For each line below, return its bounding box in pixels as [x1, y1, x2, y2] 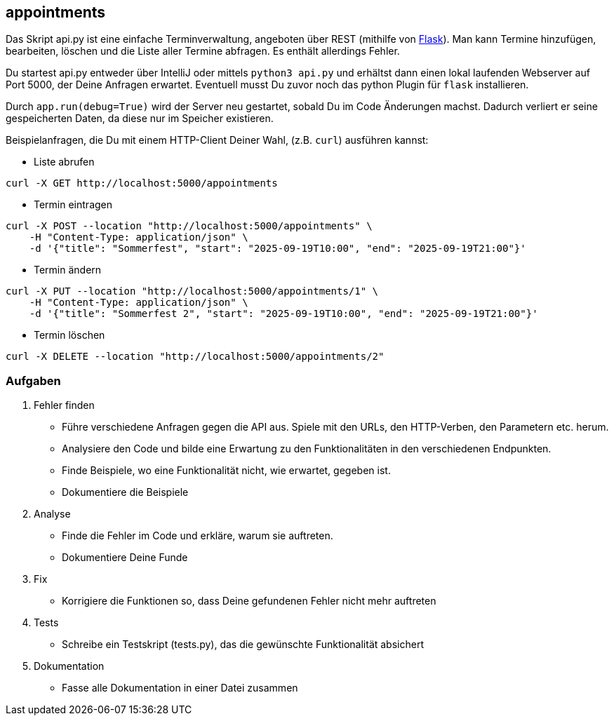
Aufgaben [6, 373, 61, 388]
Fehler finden [34, 399, 95, 412]
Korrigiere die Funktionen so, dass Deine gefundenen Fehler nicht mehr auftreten [62, 595, 436, 607]
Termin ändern [34, 264, 102, 276]
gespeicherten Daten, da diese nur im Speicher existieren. [6, 112, 274, 125]
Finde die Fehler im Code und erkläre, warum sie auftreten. [62, 530, 333, 542]
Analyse [34, 508, 71, 520]
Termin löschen [34, 329, 105, 342]
